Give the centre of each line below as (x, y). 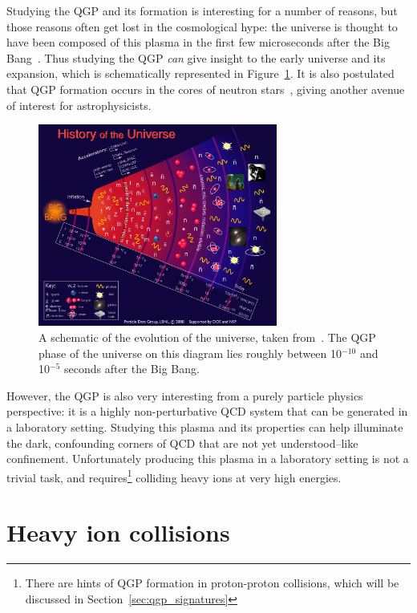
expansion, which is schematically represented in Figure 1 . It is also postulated (200, 73)
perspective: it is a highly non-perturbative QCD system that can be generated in (207, 411)
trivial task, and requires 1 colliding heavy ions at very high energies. (174, 476)
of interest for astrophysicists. (79, 105)
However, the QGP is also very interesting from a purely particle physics (185, 395)
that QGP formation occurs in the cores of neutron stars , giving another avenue (206, 89)
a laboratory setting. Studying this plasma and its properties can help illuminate (205, 427)
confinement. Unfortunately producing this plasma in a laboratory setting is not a (208, 459)
